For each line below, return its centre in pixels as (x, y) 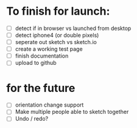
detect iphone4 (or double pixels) (57, 35)
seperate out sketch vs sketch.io (56, 42)
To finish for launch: (58, 11)
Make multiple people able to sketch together (72, 112)
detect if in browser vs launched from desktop (73, 28)
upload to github (36, 63)
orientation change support (49, 105)
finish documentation (42, 56)
